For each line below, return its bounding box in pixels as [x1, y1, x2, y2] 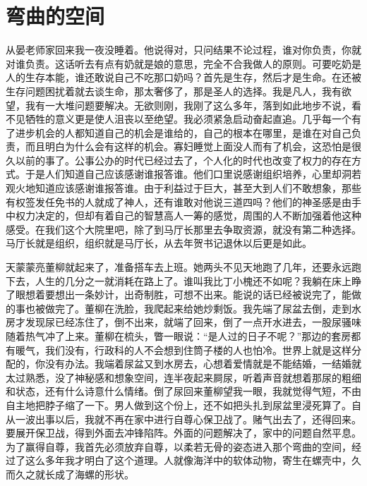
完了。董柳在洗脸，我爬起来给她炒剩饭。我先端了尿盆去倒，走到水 [54, 300, 361, 315]
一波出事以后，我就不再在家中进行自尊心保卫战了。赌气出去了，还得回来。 [15, 411, 361, 426]
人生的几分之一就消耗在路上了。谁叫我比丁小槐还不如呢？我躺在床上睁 [35, 273, 361, 288]
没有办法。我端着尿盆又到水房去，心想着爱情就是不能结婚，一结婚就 [44, 356, 361, 371]
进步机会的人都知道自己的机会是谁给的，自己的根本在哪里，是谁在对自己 [15, 125, 351, 140]
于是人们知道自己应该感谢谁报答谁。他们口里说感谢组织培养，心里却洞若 [25, 166, 361, 181]
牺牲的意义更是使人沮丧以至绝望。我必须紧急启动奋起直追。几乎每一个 [25, 111, 351, 126]
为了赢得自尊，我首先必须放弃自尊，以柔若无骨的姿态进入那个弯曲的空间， [6, 439, 351, 454]
